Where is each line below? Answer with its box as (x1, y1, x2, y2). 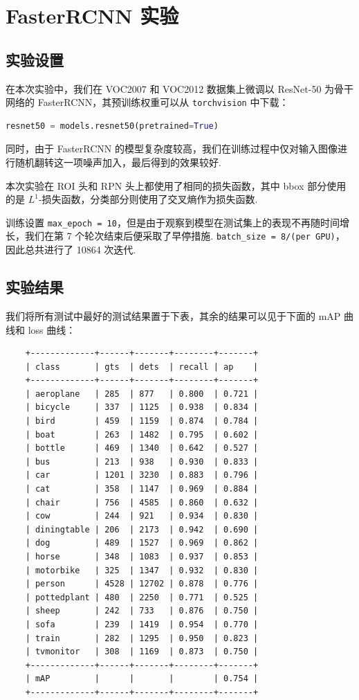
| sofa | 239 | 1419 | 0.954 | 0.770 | (25, 619, 259, 629)
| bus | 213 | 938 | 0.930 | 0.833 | (25, 456, 259, 467)
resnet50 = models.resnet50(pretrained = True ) (6, 120, 219, 131)
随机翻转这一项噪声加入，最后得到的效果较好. (15, 155, 221, 170)
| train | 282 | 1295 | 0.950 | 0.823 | (25, 633, 259, 643)
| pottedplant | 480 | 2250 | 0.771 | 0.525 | (25, 592, 259, 602)
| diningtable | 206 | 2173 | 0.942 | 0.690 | (25, 524, 259, 535)
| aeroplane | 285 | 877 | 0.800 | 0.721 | (25, 388, 259, 399)
